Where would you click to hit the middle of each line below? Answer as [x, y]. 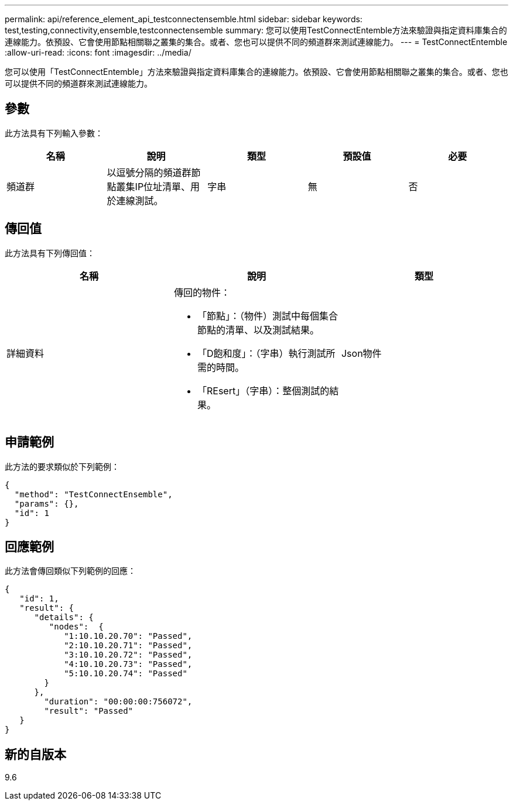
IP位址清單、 [163, 186]
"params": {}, [47, 503]
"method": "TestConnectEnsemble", [93, 494]
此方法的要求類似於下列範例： [62, 466]
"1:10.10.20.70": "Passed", [128, 636]
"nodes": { [76, 627]
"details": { [64, 617]
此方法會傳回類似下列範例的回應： [70, 571]
